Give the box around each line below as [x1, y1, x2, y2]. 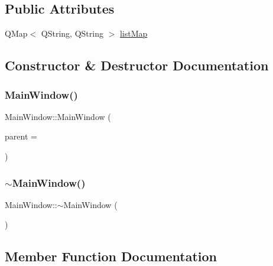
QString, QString [41, 27, 103, 40]
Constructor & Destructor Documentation [5, 56, 269, 74]
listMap [119, 27, 148, 40]
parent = [5, 130, 37, 142]
